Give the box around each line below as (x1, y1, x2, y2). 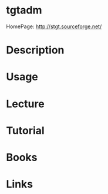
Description (6, 43, 65, 57)
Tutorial (6, 124, 45, 137)
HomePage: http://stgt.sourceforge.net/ (6, 23, 102, 30)
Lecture (6, 97, 45, 110)
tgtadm (6, 4, 42, 17)
